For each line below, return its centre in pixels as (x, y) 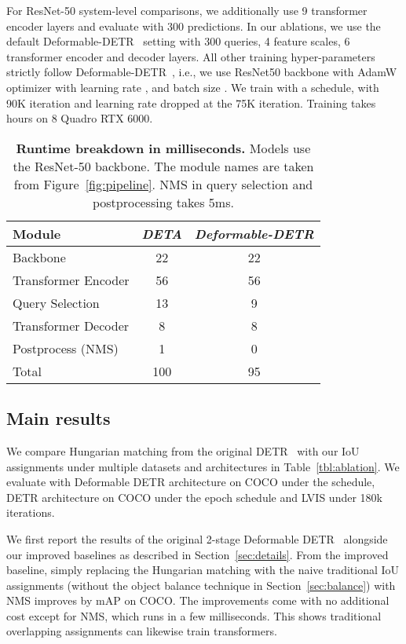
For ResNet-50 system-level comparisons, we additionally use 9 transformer (187, 10)
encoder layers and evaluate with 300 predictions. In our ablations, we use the (194, 26)
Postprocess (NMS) (66, 348)
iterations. (31, 512)
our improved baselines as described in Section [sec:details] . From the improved (198, 554)
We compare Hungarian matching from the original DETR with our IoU (183, 450)
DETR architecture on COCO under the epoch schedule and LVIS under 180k (194, 497)
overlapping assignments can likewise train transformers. (142, 631)
